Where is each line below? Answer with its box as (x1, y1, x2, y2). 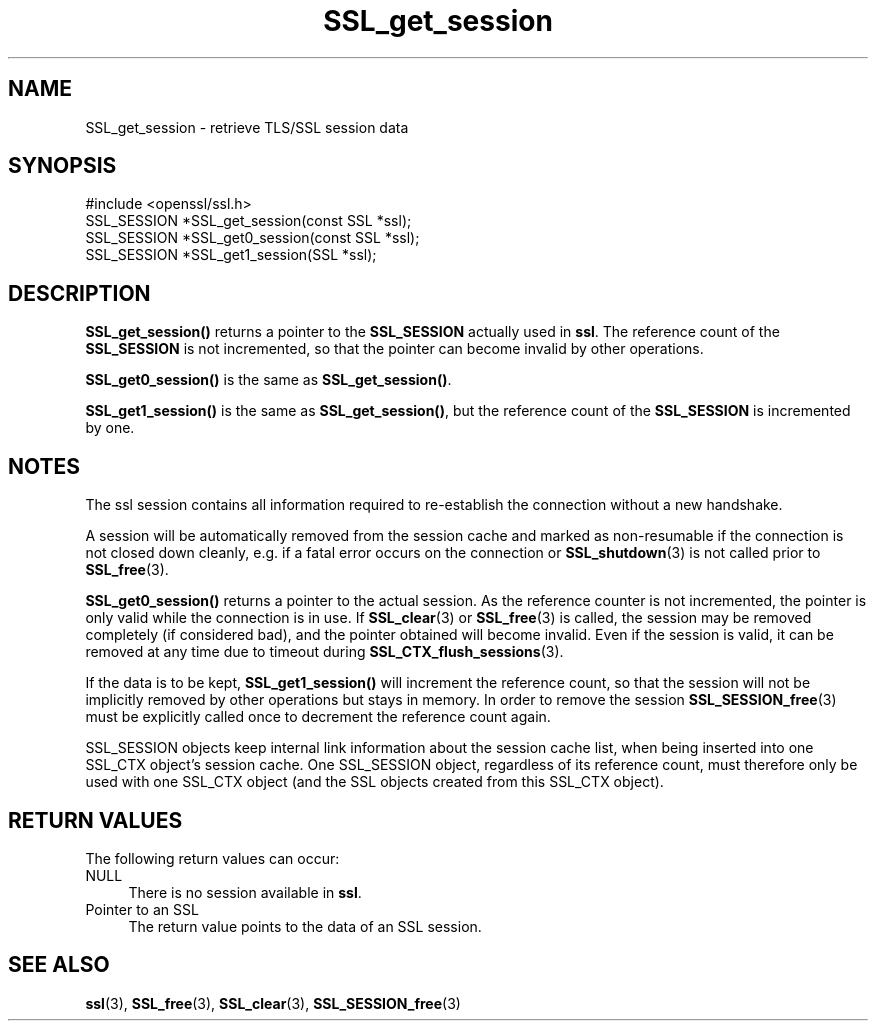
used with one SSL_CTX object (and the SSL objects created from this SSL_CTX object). (85, 773, 664, 791)
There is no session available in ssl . (128, 883, 362, 901)
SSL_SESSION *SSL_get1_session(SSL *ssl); (85, 246, 377, 264)
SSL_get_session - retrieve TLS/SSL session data (85, 118, 409, 136)
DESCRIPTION (8, 280, 151, 306)
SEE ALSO (8, 952, 110, 978)
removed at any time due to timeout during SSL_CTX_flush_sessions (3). (85, 643, 564, 661)
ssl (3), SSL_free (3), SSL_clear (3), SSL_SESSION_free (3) (85, 994, 461, 1012)
